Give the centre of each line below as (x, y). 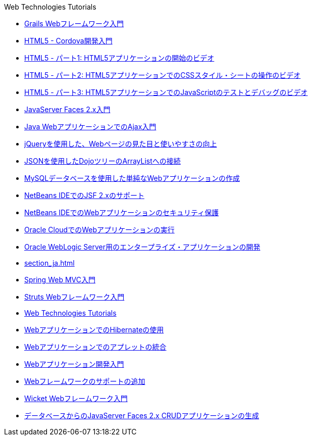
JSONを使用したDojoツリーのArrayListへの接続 (102, 161)
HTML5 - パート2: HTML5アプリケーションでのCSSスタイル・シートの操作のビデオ (163, 75)
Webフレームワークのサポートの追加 (85, 381)
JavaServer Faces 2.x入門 (67, 109)
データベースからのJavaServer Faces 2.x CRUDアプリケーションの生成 (142, 415)
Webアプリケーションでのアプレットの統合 (95, 347)
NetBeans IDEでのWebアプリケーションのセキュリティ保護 (122, 212)
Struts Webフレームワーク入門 (74, 297)
